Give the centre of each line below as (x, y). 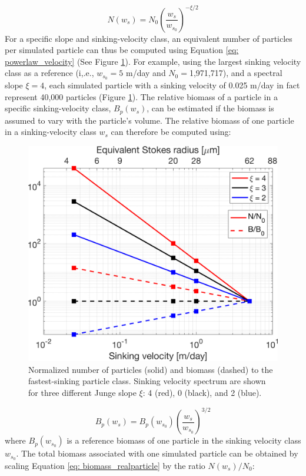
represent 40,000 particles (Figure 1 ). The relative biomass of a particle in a (141, 96)
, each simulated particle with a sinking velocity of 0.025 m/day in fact (172, 85)
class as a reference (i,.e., (49, 73)
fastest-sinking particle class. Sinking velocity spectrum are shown (147, 381)
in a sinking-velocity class (51, 132)
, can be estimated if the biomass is (210, 108)
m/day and (146, 73)
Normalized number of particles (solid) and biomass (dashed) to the (151, 369)
